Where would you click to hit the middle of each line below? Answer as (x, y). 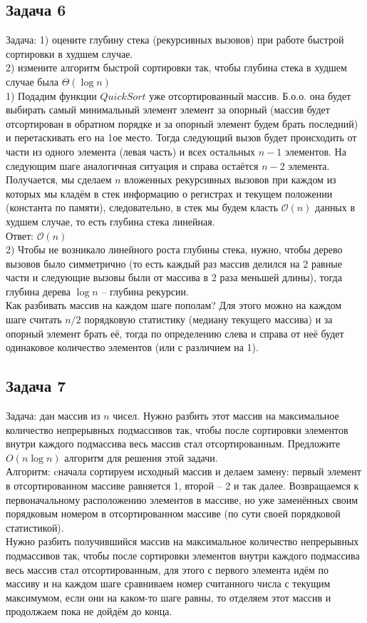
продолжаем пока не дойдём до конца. (89, 611)
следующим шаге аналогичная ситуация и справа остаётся (132, 165)
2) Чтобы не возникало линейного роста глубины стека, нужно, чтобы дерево (174, 249)
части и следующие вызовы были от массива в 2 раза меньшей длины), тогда (174, 277)
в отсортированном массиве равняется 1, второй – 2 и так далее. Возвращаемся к (182, 486)
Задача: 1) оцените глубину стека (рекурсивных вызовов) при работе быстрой (175, 40)
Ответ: (20, 235)
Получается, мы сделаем (59, 179)
